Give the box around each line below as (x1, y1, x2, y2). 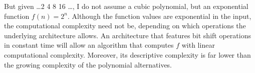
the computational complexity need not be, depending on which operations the (4, 20, 246, 31)
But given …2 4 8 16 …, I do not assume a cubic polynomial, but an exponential (4, 1, 248, 11)
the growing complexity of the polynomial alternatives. (4, 59, 172, 70)
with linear (181, 40, 215, 50)
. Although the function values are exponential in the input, (67, 10, 251, 21)
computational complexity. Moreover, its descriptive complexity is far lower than (4, 49, 251, 60)
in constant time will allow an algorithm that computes (4, 40, 174, 50)
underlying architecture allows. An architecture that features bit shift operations (4, 30, 251, 40)
